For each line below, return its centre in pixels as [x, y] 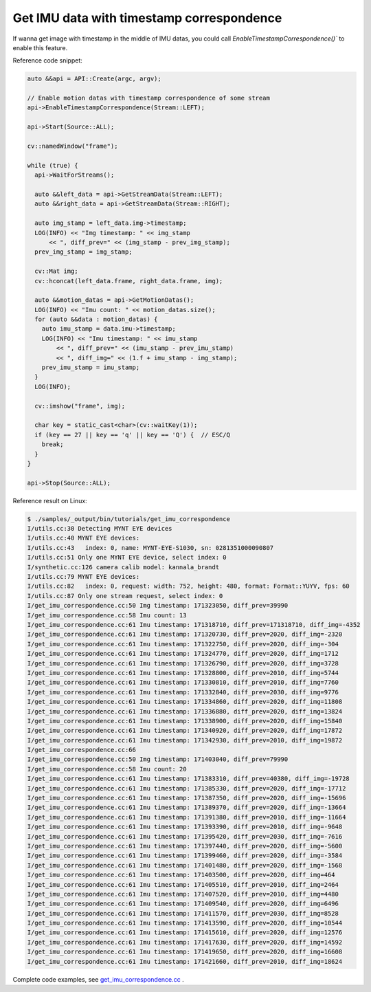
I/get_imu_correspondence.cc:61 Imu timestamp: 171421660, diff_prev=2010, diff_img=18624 [185, 961]
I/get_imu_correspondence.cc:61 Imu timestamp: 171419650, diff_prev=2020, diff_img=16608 [185, 952]
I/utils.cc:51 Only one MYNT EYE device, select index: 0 [127, 558]
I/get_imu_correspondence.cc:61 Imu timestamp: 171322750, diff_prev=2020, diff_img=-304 [183, 644]
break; [53, 444]
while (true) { [53, 165]
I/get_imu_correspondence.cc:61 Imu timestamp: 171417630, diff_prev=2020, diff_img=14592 [185, 942]
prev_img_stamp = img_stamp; [84, 252]
